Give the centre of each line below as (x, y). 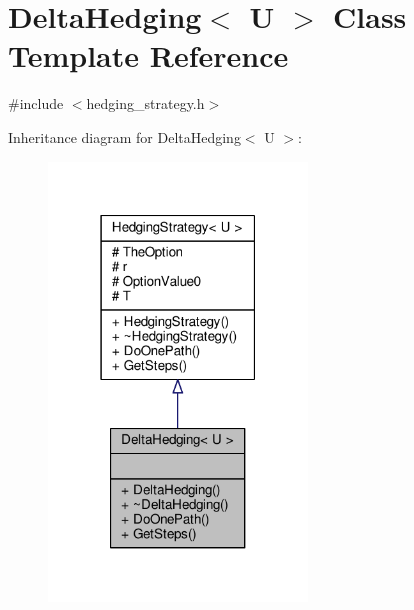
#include (36, 103)
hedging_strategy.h (145, 103)
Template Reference (148, 55)
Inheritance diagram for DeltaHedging (124, 136)
